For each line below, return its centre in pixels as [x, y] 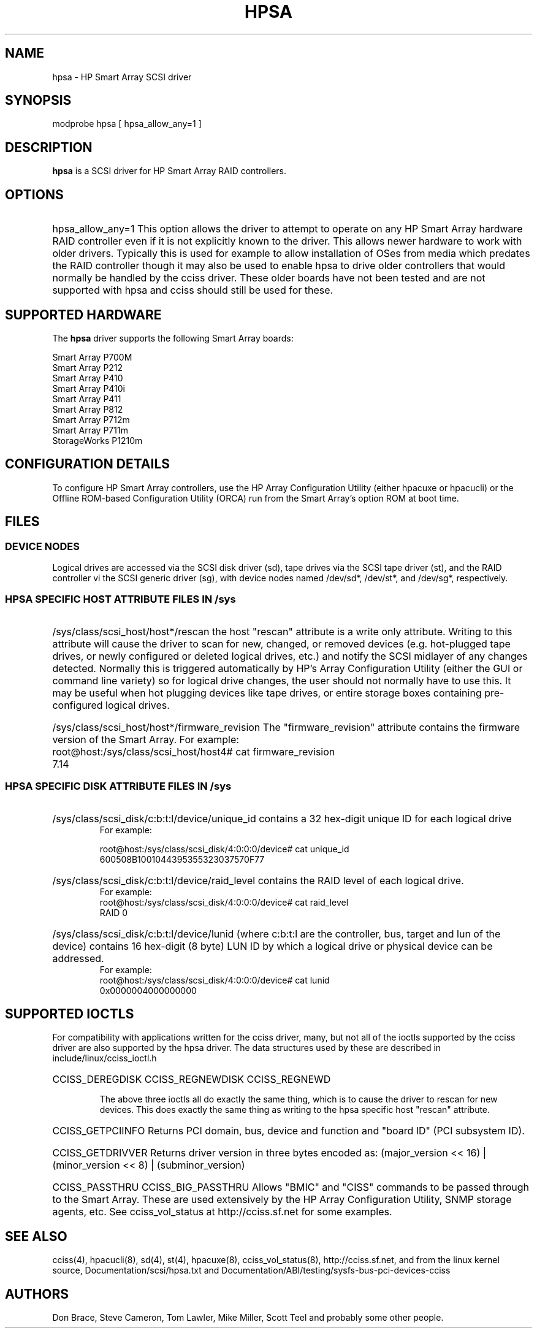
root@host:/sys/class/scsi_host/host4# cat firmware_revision [194, 751]
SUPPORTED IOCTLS [70, 1014]
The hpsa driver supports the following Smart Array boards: [173, 338]
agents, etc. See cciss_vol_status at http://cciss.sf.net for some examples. [222, 1212]
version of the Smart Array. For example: [146, 739]
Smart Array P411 [87, 399]
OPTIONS [34, 194]
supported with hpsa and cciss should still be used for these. [193, 290]
